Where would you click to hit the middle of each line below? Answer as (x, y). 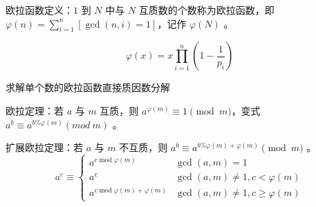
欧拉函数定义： (39, 10)
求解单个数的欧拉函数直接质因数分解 (88, 87)
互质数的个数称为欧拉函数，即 (206, 10)
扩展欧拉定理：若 (44, 147)
